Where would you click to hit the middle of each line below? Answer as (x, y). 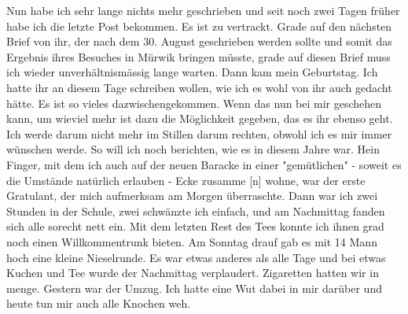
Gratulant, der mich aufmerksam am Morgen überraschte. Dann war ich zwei (192, 196)
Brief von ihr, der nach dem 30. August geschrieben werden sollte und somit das (199, 41)
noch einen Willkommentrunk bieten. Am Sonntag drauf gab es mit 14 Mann (192, 241)
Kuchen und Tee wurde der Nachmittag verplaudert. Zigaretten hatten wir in (193, 273)
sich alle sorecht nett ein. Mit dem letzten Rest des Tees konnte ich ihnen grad (195, 226)
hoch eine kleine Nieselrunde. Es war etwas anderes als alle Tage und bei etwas (196, 257)
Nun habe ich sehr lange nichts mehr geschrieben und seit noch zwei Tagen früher (203, 10)
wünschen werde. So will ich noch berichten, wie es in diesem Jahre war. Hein (193, 149)
